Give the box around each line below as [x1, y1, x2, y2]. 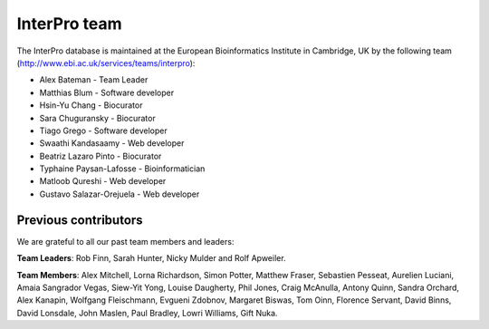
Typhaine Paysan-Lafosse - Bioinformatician [39, 163, 206, 174]
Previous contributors [16, 212, 144, 227]
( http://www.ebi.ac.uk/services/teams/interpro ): [16, 57, 196, 68]
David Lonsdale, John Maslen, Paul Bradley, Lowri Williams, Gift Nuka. [16, 307, 278, 318]
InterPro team [16, 14, 122, 34]
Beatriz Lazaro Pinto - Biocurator [39, 150, 162, 161]
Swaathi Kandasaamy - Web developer [39, 138, 185, 149]
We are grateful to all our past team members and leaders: [16, 236, 235, 247]
